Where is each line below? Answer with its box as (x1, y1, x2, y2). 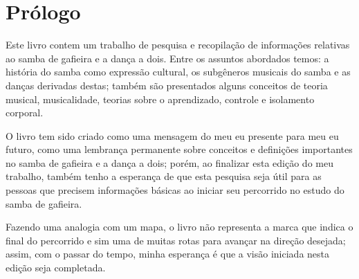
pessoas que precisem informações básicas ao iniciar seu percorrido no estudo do (6, 183, 344, 197)
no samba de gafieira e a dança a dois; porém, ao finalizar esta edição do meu (6, 155, 333, 170)
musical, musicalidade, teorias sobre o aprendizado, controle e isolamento (6, 91, 315, 106)
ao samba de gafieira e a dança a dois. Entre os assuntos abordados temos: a (6, 51, 329, 65)
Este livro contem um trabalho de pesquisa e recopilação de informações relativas (6, 37, 350, 52)
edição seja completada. (6, 260, 106, 275)
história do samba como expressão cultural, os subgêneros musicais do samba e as (6, 64, 351, 79)
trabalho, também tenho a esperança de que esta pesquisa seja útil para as (6, 169, 322, 183)
